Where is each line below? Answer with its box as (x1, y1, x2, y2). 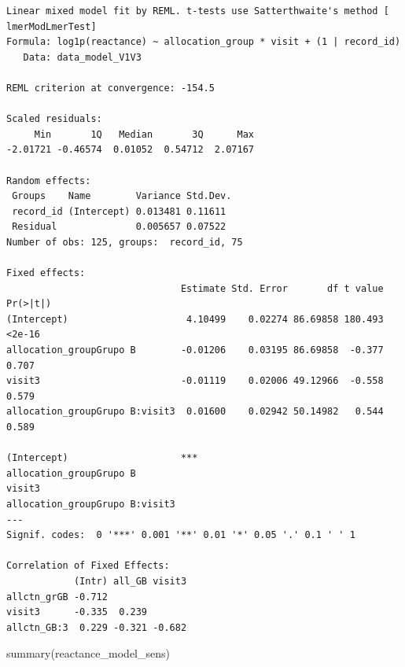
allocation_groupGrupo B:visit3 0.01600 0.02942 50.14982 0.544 (6, 406, 384, 418)
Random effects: (6, 175, 91, 186)
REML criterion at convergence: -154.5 (6, 82, 215, 94)
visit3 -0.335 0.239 (6, 606, 147, 618)
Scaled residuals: (6, 113, 102, 125)
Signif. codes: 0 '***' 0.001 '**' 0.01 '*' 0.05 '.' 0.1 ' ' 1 (6, 529, 355, 541)
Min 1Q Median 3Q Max (34, 128, 254, 140)
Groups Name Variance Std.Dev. (12, 190, 232, 202)
